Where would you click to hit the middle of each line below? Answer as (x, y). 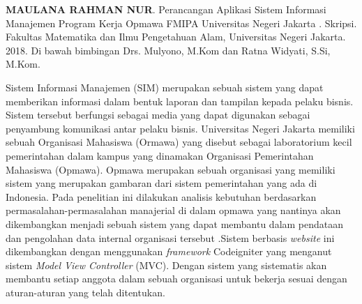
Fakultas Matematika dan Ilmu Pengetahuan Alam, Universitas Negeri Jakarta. (176, 37)
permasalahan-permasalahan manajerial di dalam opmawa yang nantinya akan (173, 210)
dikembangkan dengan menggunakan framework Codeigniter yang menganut (169, 251)
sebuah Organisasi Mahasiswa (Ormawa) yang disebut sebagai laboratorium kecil (179, 142)
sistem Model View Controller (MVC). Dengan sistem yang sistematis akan (166, 265)
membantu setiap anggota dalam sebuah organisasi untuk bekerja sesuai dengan (176, 279)
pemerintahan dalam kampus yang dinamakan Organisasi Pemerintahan (160, 155)
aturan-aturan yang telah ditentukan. (85, 292)
